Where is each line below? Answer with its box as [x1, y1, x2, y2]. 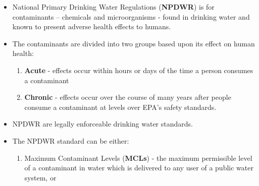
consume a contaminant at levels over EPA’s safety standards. [24, 101, 217, 112]
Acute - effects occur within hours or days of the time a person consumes [24, 65, 253, 75]
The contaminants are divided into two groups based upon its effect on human [12, 38, 255, 48]
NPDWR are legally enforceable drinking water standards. [12, 118, 193, 129]
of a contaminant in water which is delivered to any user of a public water [24, 162, 253, 173]
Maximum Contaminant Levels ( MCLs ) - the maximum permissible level [24, 152, 252, 163]
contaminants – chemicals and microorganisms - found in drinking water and [12, 11, 250, 22]
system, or [24, 172, 57, 182]
